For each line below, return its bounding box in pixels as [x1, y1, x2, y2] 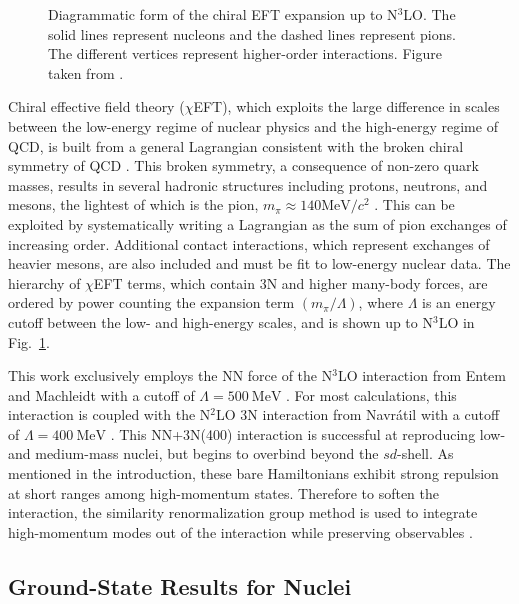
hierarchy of [8, 272, 81, 293]
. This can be [374, 194, 455, 215]
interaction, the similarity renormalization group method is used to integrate [8, 502, 478, 523]
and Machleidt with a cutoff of [8, 384, 195, 405]
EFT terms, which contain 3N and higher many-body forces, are [93, 272, 488, 293]
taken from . [48, 62, 124, 83]
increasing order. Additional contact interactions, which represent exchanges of [8, 233, 490, 254]
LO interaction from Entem [337, 365, 506, 386]
